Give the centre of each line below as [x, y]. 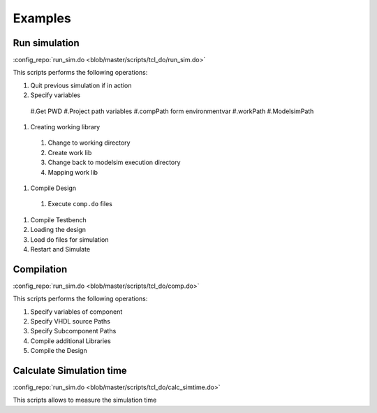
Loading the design [58, 230]
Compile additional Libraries [71, 341]
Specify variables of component [76, 312]
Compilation [40, 269]
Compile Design [53, 188]
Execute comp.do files [80, 204]
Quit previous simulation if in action [81, 85]
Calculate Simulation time [70, 370]
